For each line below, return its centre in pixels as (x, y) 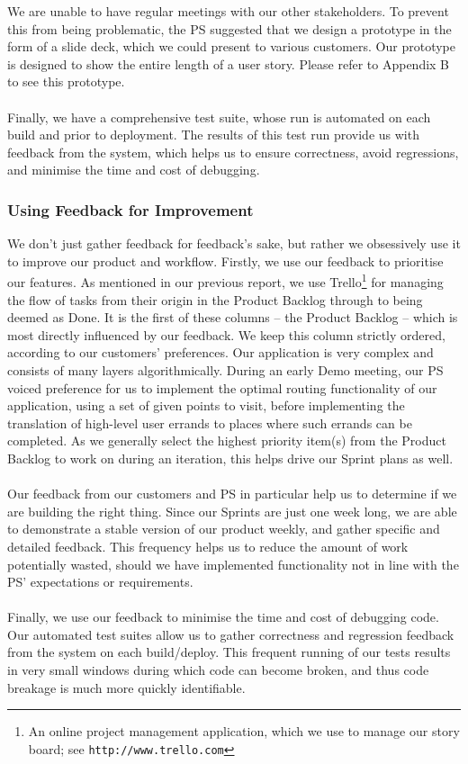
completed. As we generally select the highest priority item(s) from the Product (227, 440)
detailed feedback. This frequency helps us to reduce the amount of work (208, 546)
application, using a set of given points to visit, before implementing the (206, 405)
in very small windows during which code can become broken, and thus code (218, 670)
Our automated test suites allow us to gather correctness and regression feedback (231, 634)
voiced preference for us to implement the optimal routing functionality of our (222, 387)
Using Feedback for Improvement (130, 209)
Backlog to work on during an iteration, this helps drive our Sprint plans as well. (230, 458)
